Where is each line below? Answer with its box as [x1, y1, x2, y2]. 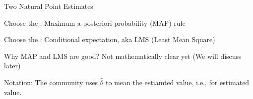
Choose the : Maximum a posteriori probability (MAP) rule [4, 17, 186, 28]
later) [4, 60, 21, 71]
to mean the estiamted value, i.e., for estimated [106, 77, 250, 87]
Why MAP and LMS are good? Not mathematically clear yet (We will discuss [4, 50, 242, 61]
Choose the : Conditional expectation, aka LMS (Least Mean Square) [4, 34, 215, 45]
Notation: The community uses [4, 77, 98, 87]
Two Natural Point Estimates [4, 1, 93, 11]
